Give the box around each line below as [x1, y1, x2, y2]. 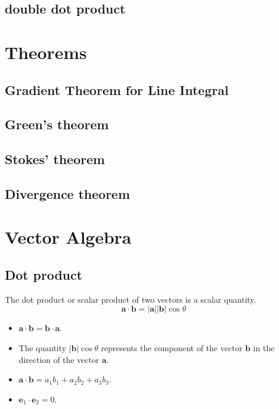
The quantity [18, 342, 66, 354]
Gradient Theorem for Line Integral [5, 80, 229, 99]
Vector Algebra [5, 225, 132, 249]
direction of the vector [18, 353, 99, 365]
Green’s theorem [5, 115, 109, 133]
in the [253, 342, 275, 354]
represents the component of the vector [101, 342, 243, 354]
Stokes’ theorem [5, 150, 105, 168]
